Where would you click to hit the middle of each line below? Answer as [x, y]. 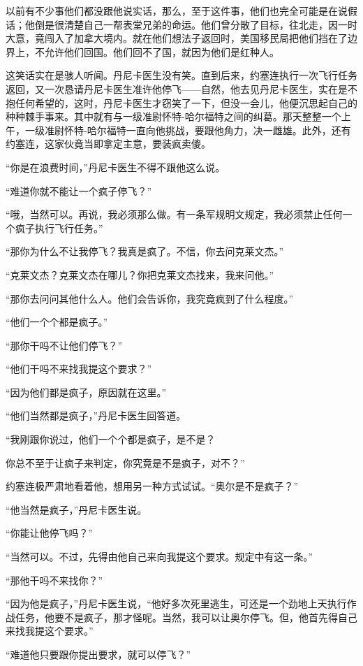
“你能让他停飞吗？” [50, 533]
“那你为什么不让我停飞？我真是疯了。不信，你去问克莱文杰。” [145, 251]
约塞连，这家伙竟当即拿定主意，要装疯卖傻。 [108, 144]
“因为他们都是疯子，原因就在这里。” [86, 392]
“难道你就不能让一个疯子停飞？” [79, 190]
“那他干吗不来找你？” [54, 580]
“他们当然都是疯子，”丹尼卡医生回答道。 [96, 415]
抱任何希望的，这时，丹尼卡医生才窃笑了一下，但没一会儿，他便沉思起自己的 [181, 102]
